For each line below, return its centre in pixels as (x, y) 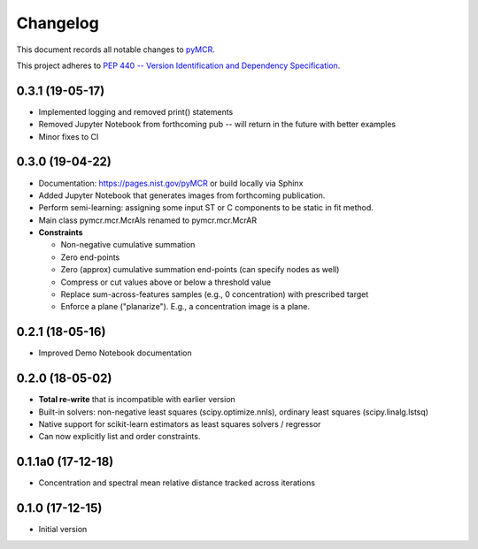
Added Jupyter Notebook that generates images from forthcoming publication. (182, 195)
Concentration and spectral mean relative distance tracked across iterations (177, 483)
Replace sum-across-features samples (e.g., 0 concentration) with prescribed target (215, 294)
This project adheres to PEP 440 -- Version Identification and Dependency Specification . (178, 65)
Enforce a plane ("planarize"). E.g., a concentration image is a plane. (185, 307)
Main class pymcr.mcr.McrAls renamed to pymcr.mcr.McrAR (147, 220)
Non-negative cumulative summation (128, 245)
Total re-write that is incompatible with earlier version (137, 400)
